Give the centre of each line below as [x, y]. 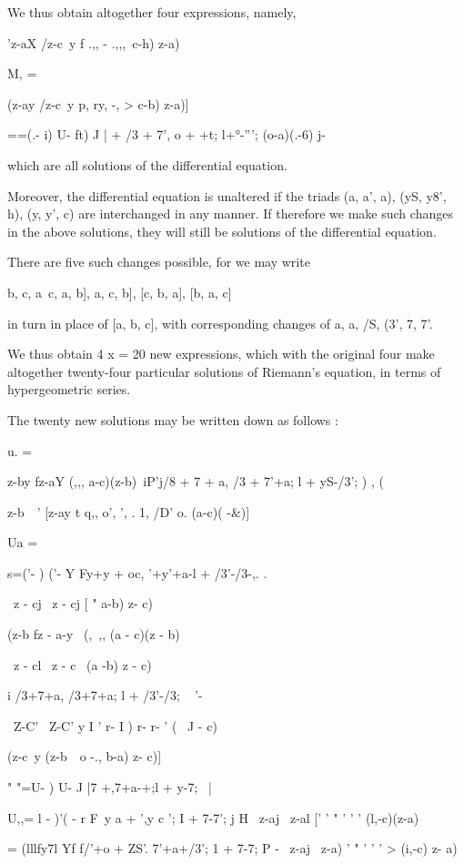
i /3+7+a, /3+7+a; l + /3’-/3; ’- [105, 695]
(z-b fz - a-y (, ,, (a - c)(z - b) [94, 634]
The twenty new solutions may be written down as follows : [173, 419]
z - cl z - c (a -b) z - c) [82, 664]
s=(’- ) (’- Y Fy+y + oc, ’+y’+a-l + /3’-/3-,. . [137, 572]
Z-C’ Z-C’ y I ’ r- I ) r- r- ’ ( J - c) [115, 725]
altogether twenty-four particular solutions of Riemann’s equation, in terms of [224, 371]
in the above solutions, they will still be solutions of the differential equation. [222, 231]
